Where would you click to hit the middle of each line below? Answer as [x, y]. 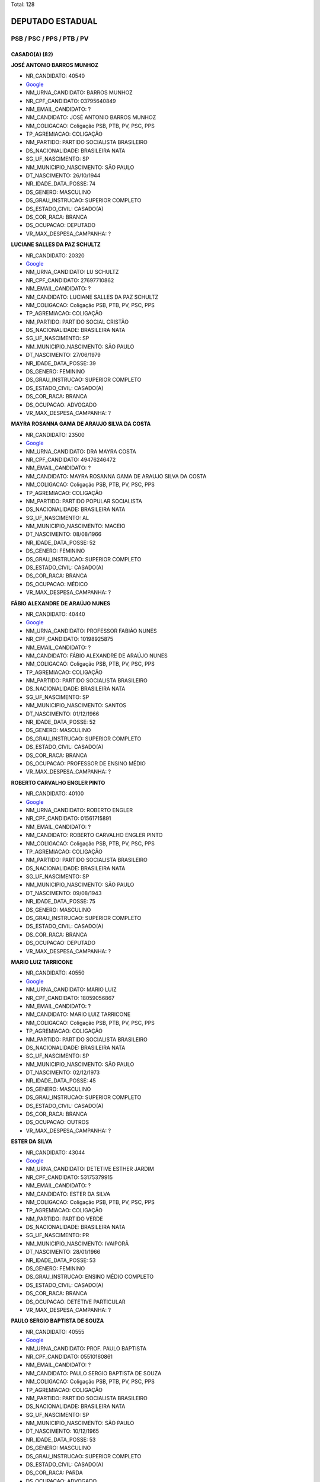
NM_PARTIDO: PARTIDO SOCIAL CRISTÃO [77, 322]
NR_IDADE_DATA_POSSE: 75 [61, 902]
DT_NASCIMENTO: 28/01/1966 [63, 1252]
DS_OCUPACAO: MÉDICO [57, 584]
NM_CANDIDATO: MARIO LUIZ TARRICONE [78, 1014]
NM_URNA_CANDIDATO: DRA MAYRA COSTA [81, 451]
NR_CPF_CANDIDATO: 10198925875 [70, 639]
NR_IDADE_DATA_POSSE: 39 [61, 363]
